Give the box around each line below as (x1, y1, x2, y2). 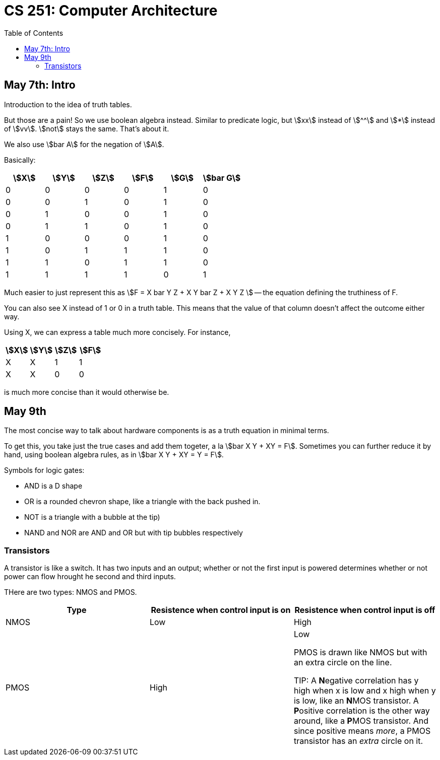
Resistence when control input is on (151, 605, 291, 615)
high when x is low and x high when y (293, 685, 436, 696)
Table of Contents (4, 28, 64, 37)
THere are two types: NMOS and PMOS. (4, 588, 137, 597)
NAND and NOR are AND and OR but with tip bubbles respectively (24, 528, 243, 537)
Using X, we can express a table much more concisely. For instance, (4, 327, 231, 336)
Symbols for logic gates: (4, 466, 85, 475)
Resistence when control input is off (294, 605, 435, 615)
